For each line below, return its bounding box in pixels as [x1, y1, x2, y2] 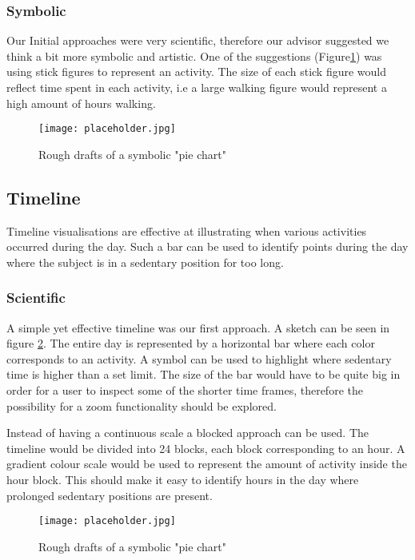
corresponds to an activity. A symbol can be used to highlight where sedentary [6, 350, 392, 367]
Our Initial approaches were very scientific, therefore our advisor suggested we [6, 32, 389, 49]
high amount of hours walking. [6, 94, 156, 111]
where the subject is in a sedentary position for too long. [6, 253, 284, 270]
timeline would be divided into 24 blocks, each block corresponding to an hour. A [6, 439, 405, 456]
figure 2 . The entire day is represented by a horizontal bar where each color [6, 335, 375, 351]
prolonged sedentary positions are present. [6, 487, 213, 503]
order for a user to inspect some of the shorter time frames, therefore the [6, 382, 363, 399]
